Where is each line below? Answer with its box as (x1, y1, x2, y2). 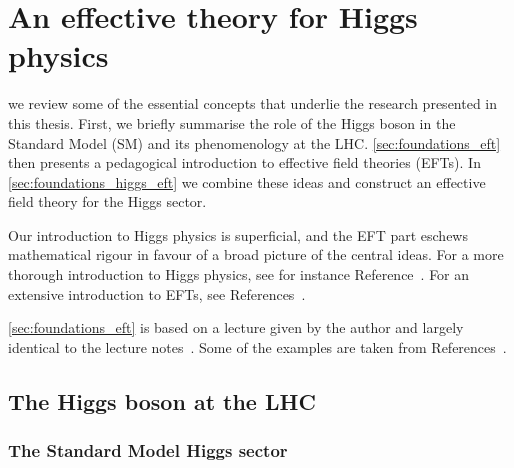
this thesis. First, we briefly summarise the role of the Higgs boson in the (8, 112, 456, 133)
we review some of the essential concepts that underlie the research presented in (8, 93, 498, 114)
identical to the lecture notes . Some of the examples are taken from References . (8, 336, 507, 357)
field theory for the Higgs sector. (8, 191, 207, 212)
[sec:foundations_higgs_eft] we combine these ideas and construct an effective (8, 171, 486, 192)
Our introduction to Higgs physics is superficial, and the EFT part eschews (8, 224, 468, 245)
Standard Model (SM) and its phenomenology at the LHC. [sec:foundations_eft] (8, 132, 501, 153)
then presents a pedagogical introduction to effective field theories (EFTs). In (8, 152, 481, 173)
